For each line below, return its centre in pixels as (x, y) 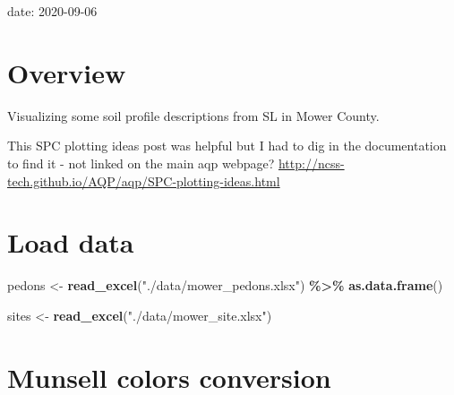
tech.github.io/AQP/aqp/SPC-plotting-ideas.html (144, 180)
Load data (71, 242)
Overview (67, 72)
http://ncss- (311, 163)
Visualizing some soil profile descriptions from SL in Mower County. (193, 115)
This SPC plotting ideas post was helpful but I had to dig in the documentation (227, 146)
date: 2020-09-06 (52, 11)
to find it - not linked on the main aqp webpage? (141, 163)
